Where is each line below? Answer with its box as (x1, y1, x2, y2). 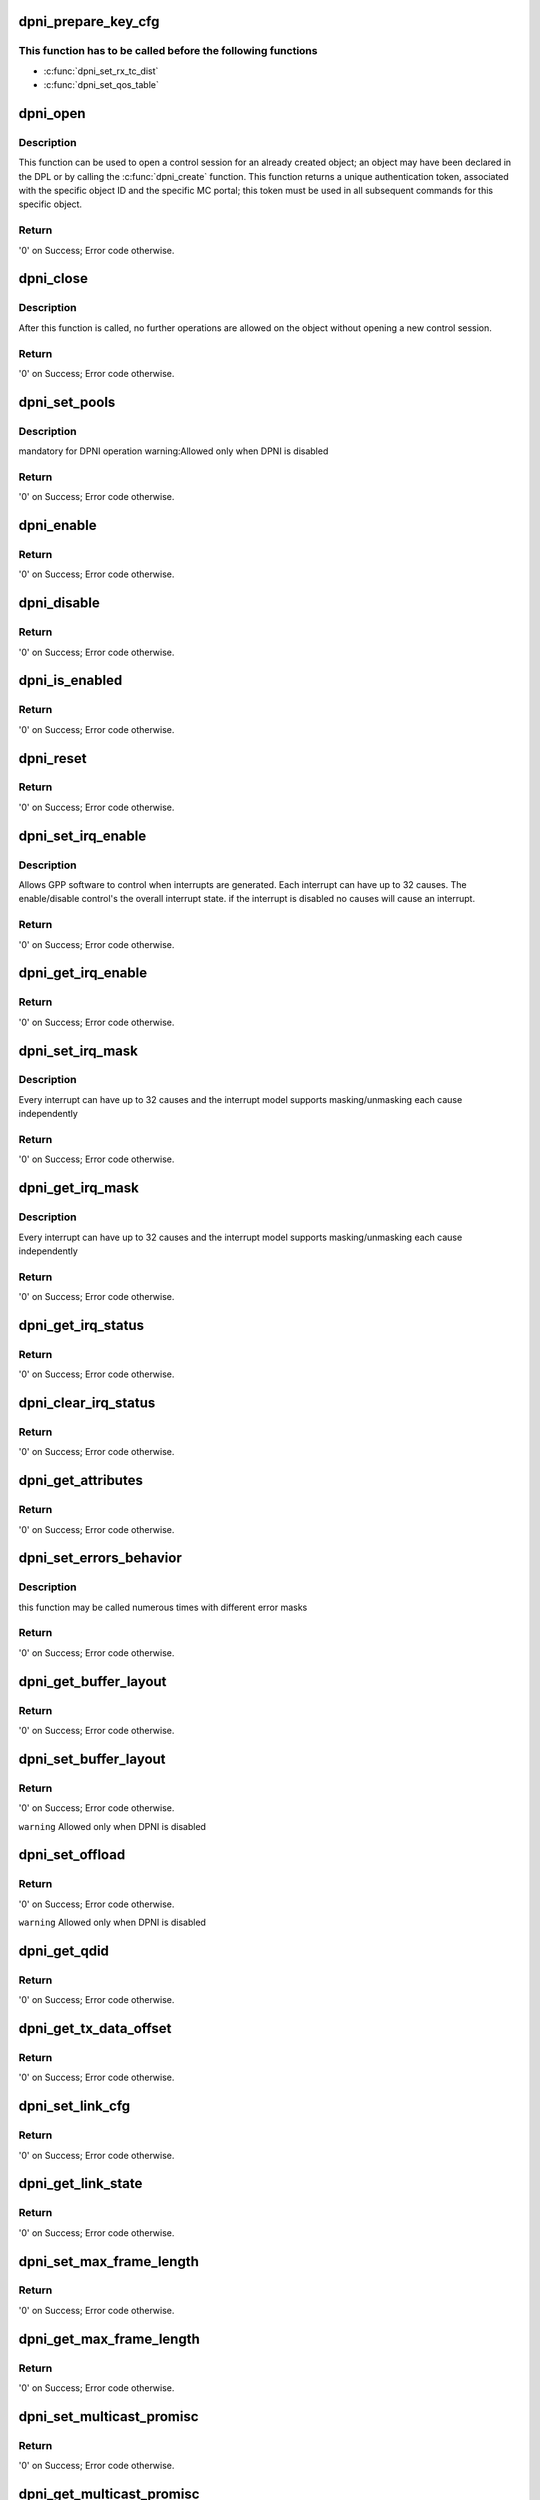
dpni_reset (18, 750, 87, 767)
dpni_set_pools (18, 393, 116, 410)
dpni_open (18, 105, 86, 122)
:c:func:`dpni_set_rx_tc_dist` (43, 65, 159, 77)
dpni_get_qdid (18, 1942, 110, 1959)
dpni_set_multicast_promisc (18, 2408, 199, 2425)
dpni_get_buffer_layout (18, 1673, 167, 1690)
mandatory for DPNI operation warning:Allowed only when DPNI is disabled (18, 445, 329, 457)
